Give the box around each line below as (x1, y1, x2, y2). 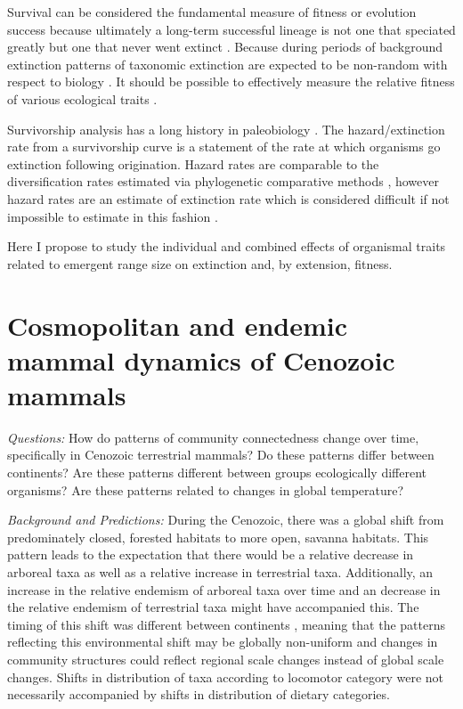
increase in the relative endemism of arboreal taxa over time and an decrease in (7, 580, 441, 599)
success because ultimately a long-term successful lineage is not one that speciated (7, 20, 456, 38)
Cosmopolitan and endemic (7, 306, 348, 343)
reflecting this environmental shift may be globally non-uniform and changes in (7, 632, 438, 651)
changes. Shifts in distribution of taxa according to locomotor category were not (7, 667, 444, 686)
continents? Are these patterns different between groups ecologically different (7, 463, 427, 481)
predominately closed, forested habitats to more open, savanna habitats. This (7, 527, 429, 546)
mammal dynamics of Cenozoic (7, 341, 395, 378)
